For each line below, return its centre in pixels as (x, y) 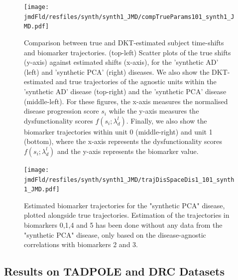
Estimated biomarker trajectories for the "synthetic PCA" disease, (124, 205)
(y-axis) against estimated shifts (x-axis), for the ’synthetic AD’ (121, 62)
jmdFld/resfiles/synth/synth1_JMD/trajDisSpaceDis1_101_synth (129, 180)
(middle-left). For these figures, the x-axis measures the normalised (126, 101)
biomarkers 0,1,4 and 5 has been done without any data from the (123, 225)
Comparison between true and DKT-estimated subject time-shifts (124, 42)
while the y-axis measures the (154, 111)
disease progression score (61, 111)
